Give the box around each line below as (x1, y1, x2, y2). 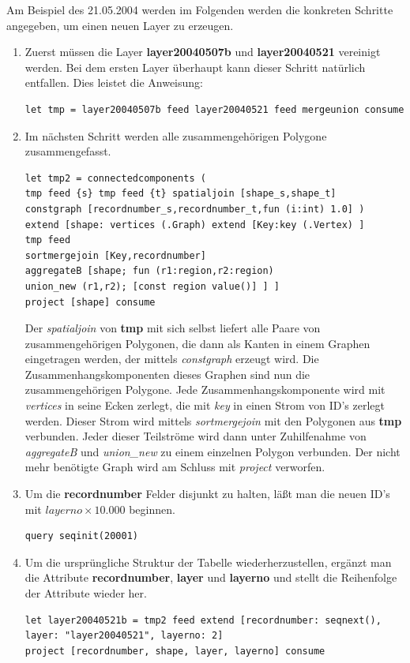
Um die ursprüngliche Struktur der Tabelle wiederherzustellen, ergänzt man (24, 553, 392, 570)
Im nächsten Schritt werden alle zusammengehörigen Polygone (24, 127, 327, 144)
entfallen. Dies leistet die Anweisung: (24, 74, 203, 91)
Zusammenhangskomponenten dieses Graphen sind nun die (24, 365, 310, 382)
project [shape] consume (24, 296, 156, 308)
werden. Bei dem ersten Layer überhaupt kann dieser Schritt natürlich (24, 58, 366, 75)
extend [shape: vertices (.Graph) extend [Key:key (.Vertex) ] (24, 219, 365, 230)
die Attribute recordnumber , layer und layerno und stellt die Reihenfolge (24, 569, 397, 586)
